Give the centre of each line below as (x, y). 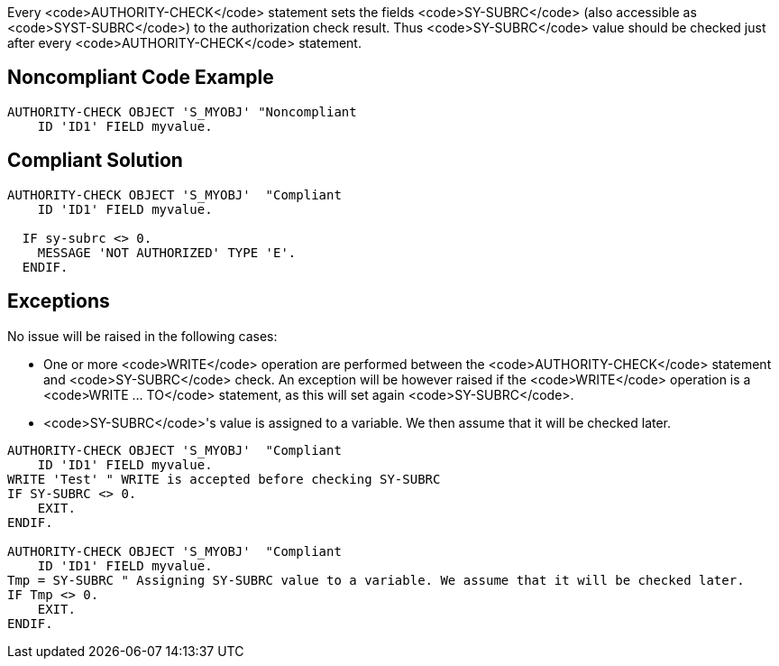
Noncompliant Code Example (141, 78)
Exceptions (59, 301)
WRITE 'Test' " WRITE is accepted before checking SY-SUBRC (224, 479)
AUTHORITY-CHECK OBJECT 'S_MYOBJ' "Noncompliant (182, 111)
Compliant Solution (95, 161)
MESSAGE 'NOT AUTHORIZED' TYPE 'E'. (167, 252)
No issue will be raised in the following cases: (142, 336)
